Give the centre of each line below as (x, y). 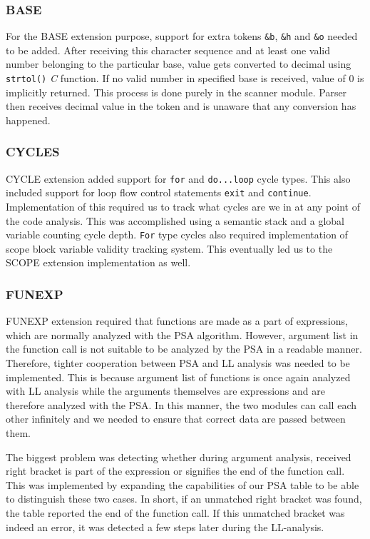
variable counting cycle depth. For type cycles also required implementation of (177, 235)
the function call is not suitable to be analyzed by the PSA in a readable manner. (184, 349)
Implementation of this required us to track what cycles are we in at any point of (183, 207)
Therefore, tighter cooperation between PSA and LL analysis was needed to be (178, 363)
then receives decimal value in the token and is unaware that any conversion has (181, 106)
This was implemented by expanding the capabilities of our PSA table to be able (183, 484)
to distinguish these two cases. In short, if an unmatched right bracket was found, (184, 499)
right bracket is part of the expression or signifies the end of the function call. (175, 471)
